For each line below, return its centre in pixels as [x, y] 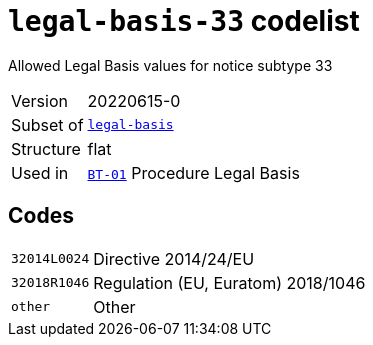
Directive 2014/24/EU [174, 258]
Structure [46, 148]
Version [39, 100]
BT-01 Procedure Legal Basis [193, 172]
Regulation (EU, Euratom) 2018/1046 [229, 282]
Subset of [47, 124]
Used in [40, 172]
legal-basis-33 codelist [184, 21]
